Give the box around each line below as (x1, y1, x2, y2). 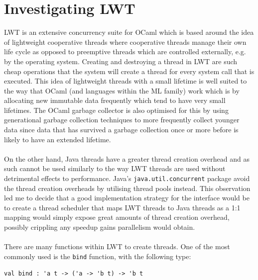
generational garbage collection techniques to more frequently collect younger (4, 114, 240, 125)
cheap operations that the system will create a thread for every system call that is (4, 66, 255, 76)
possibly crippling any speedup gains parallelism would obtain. (4, 222, 195, 232)
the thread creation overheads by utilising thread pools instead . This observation (4, 183, 251, 193)
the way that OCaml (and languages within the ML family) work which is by (4, 85, 240, 95)
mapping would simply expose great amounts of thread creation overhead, (4, 212, 230, 222)
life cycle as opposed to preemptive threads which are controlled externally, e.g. (4, 46, 246, 57)
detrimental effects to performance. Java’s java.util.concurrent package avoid (4, 173, 250, 184)
